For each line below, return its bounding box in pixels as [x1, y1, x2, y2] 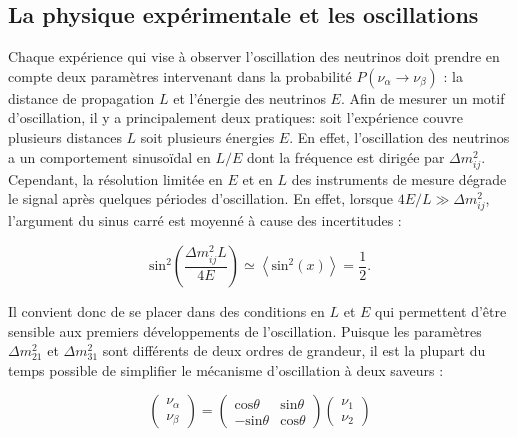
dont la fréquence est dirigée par [247, 146, 445, 167]
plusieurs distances [8, 126, 122, 147]
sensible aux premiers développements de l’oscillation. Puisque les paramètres [8, 320, 482, 341]
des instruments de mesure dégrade [291, 168, 507, 189]
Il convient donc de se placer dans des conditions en [8, 301, 325, 322]
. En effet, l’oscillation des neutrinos [289, 126, 510, 147]
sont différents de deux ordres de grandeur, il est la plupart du [102, 340, 486, 361]
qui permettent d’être [375, 301, 507, 322]
